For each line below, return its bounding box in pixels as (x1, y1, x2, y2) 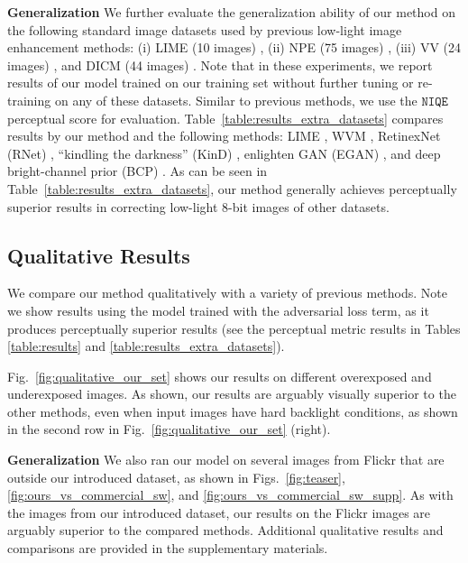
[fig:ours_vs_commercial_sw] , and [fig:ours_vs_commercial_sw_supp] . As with (7, 485, 454, 504)
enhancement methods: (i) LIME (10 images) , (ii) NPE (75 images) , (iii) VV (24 (7, 38, 462, 57)
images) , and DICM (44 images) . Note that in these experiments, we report (7, 55, 433, 74)
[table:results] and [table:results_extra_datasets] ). (7, 337, 285, 355)
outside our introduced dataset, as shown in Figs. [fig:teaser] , (7, 467, 345, 486)
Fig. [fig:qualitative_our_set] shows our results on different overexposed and (7, 366, 432, 385)
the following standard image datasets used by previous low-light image (7, 20, 402, 39)
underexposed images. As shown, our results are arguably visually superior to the (7, 384, 456, 403)
